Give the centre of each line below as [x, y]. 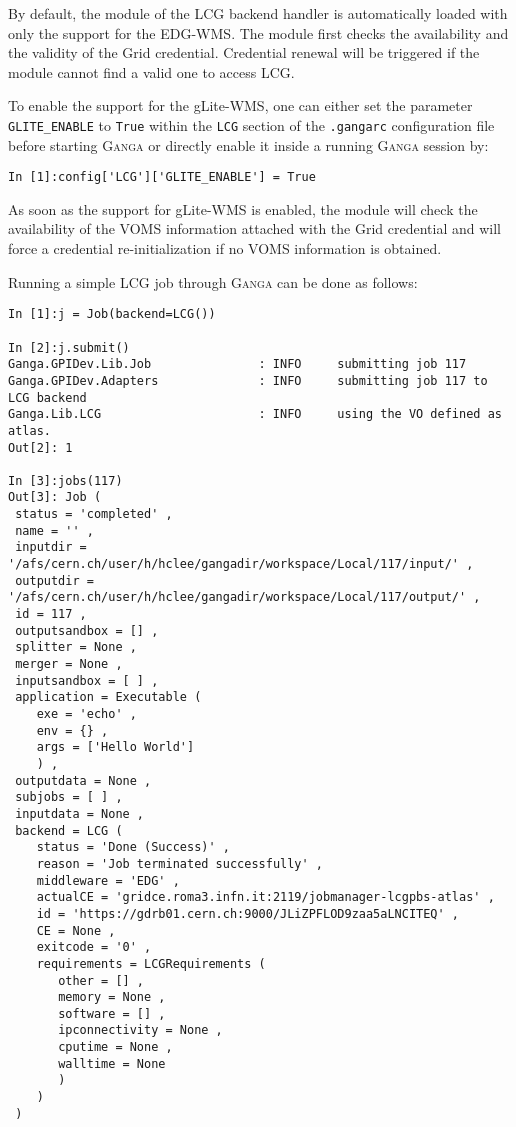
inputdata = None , [80, 813]
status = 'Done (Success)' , [133, 847]
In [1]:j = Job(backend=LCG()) [112, 314]
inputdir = [51, 547]
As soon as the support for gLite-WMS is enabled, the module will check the [243, 208]
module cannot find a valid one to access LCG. [151, 71]
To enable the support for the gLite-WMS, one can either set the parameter [240, 105]
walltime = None [112, 1063]
